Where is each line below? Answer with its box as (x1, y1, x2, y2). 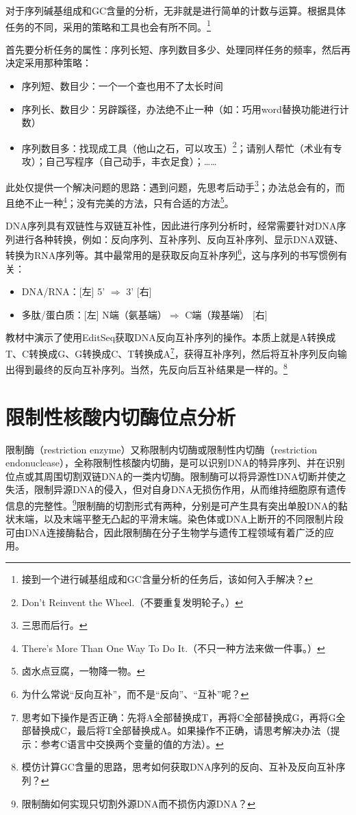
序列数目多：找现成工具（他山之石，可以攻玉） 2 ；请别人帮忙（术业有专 (21, 138, 342, 155)
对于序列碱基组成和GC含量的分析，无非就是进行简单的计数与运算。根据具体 (5, 3, 346, 17)
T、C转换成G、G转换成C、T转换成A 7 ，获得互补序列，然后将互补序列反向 (5, 344, 338, 360)
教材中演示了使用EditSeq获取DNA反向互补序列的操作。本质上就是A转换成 (5, 330, 336, 344)
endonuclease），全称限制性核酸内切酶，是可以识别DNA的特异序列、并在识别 (5, 455, 345, 470)
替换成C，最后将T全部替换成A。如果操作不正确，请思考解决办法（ (31, 723, 331, 738)
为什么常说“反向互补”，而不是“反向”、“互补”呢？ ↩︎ (21, 686, 249, 701)
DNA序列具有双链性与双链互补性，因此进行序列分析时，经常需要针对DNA (5, 218, 337, 233)
